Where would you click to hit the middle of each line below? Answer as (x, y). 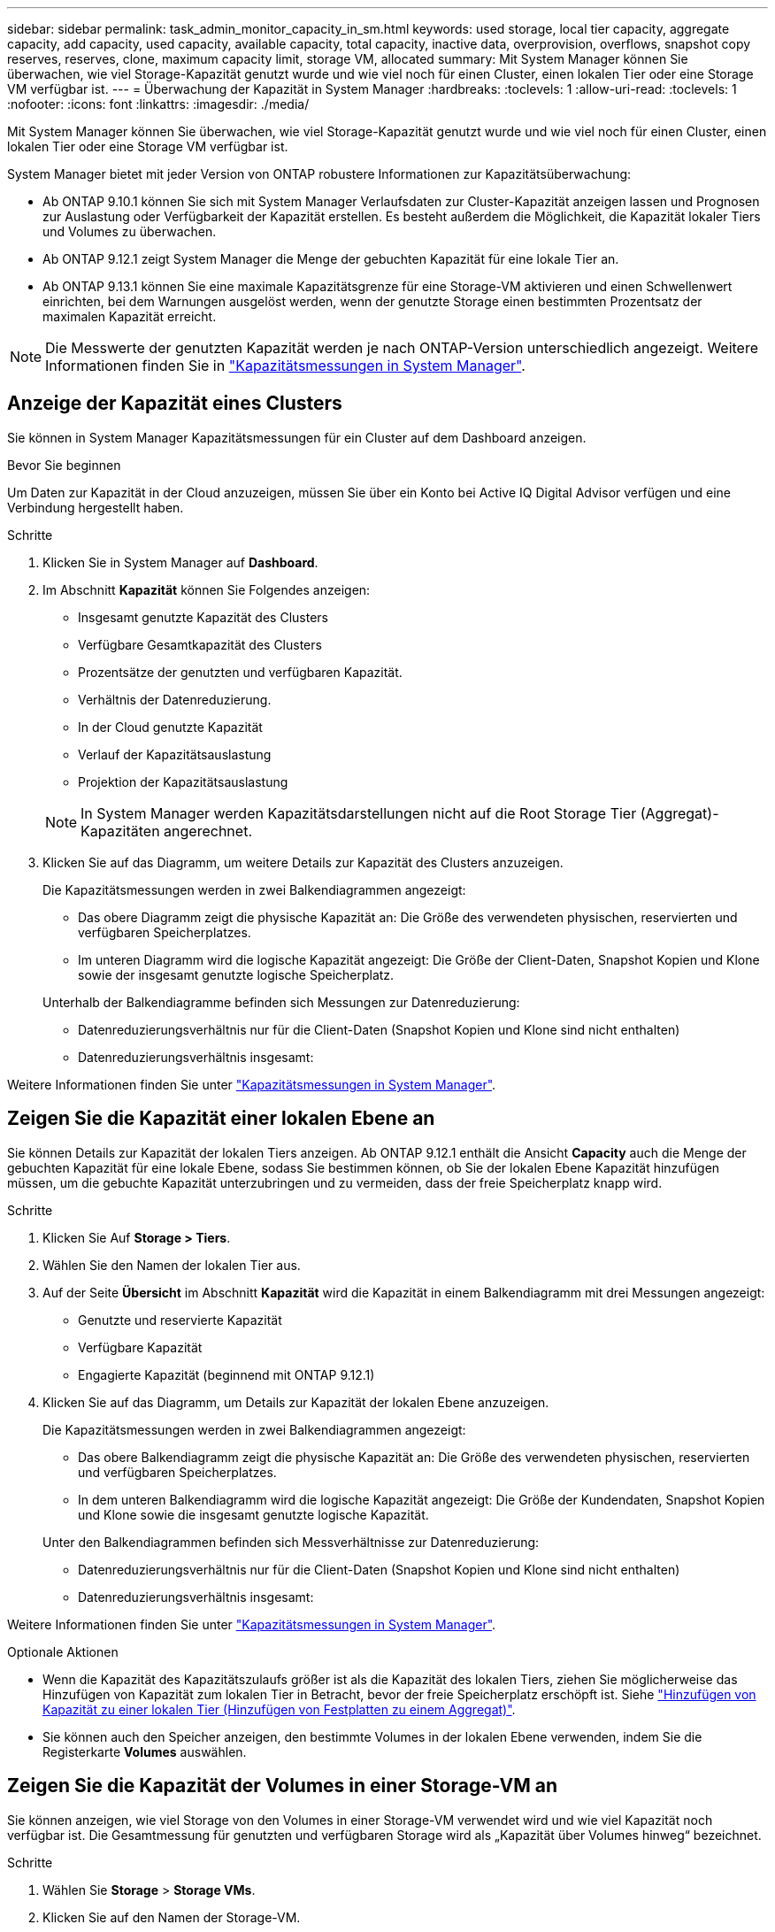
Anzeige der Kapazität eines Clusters (175, 404)
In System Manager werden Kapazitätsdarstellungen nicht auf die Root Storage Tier (359, 813)
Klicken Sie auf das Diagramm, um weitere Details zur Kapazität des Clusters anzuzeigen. (303, 862)
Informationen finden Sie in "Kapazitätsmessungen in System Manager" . (285, 366)
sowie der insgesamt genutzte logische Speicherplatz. (236, 974)
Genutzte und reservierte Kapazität (180, 1320)
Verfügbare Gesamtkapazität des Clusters (200, 644)
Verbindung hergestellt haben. (96, 507)
